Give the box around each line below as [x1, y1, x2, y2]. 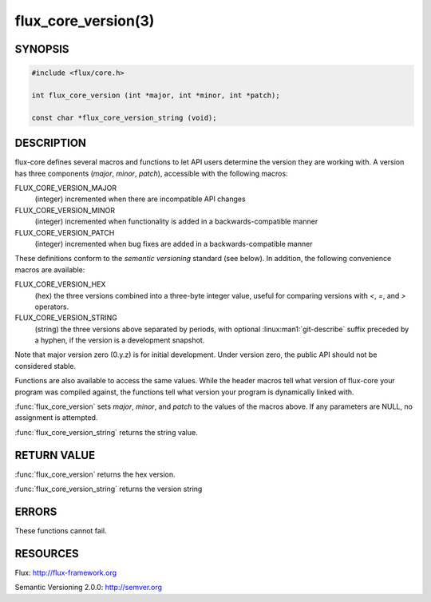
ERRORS [14, 505, 57, 518]
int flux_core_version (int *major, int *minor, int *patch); [31, 90, 280, 100]
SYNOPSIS [14, 42, 69, 56]
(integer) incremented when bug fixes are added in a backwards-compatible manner [34, 239, 313, 248]
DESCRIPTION [14, 137, 87, 150]
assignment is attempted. [14, 413, 98, 422]
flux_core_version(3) [14, 12, 155, 30]
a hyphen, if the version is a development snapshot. [34, 335, 205, 345]
